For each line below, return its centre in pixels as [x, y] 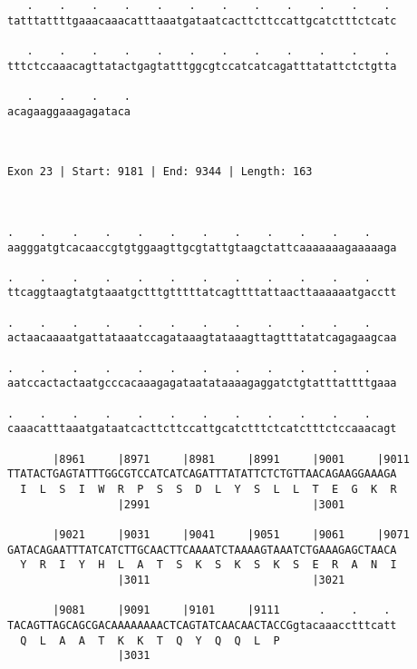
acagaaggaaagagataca [69, 111]
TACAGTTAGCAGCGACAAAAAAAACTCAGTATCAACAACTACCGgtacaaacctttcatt [202, 625]
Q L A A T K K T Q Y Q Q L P [150, 640]
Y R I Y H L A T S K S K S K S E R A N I [208, 565]
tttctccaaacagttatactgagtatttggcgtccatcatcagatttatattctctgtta [202, 66]
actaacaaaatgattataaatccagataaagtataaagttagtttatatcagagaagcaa [202, 338]
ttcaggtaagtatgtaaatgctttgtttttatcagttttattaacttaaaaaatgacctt [202, 293]
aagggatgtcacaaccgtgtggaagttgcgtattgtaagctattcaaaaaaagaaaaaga [202, 247]
